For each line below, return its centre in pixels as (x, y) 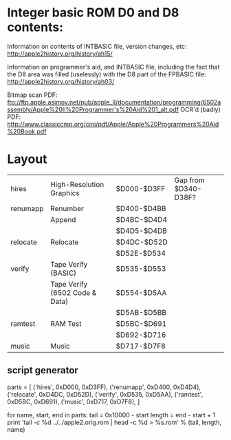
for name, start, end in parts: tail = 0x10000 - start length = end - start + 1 (111, 415)
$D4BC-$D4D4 (141, 219)
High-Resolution (77, 184)
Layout (27, 159)
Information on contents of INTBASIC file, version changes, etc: (97, 46)
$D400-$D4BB (141, 208)
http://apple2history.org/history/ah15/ (60, 54)
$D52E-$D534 (141, 253)
